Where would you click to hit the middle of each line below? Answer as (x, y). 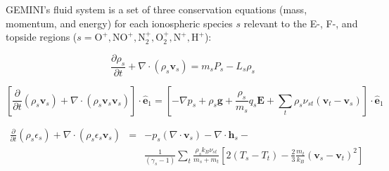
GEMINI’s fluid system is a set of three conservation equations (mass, (157, 9)
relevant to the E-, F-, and (301, 23)
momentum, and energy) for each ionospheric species (119, 23)
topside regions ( (42, 37)
